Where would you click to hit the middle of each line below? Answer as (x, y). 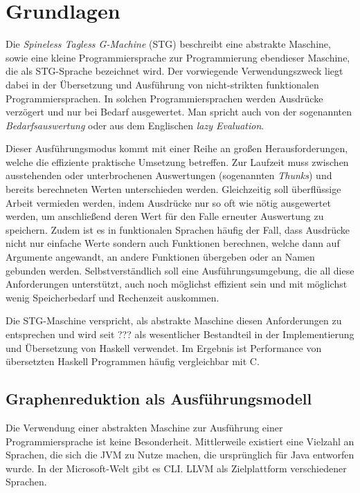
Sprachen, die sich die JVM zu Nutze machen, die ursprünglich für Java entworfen (180, 455)
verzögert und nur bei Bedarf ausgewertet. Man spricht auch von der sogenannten (179, 112)
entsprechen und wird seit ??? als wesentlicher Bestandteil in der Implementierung (180, 334)
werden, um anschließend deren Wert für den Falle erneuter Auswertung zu (165, 216)
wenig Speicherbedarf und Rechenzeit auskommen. (112, 297)
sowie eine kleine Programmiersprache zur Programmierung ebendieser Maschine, (178, 57)
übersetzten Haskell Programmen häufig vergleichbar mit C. (133, 361)
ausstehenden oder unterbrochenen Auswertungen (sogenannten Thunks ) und (169, 175)
